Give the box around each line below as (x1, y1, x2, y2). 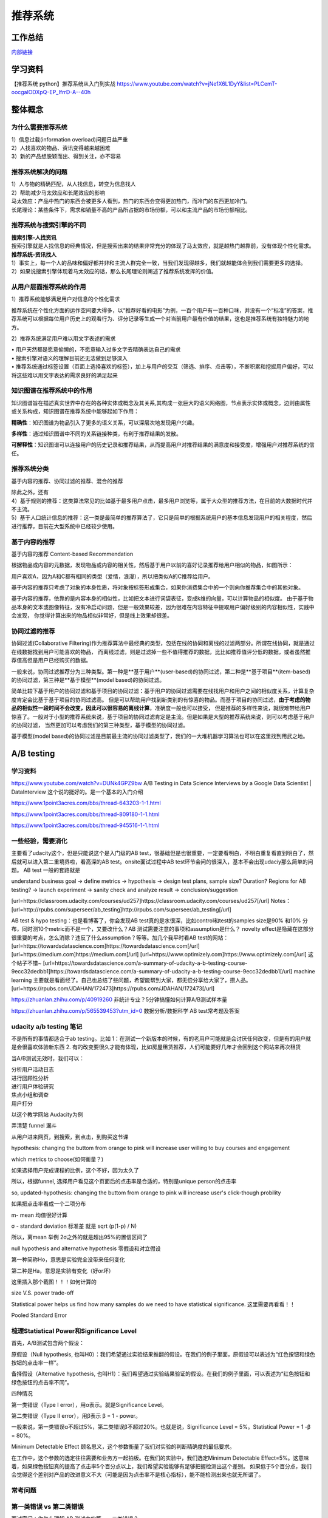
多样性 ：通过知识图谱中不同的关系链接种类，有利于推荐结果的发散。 (11, 430, 182, 437)
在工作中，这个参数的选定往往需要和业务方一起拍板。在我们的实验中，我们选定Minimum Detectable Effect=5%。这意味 (11, 1454, 309, 1462)
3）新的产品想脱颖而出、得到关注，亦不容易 (11, 152, 121, 160)
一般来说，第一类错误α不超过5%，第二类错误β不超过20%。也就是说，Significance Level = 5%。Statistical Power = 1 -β (11, 1423, 311, 1431)
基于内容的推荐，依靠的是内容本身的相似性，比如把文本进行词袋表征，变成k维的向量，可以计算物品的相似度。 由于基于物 (11, 595, 314, 602)
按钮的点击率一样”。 (11, 1359, 62, 1366)
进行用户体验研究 (11, 1083, 54, 1090)
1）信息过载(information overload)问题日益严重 (11, 135, 128, 143)
